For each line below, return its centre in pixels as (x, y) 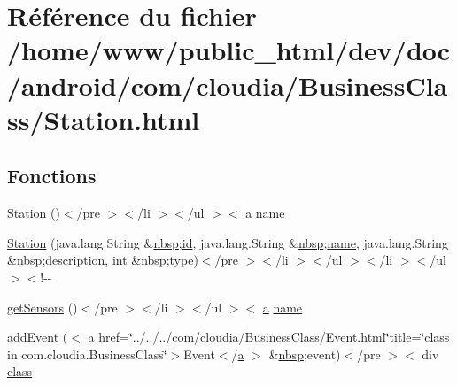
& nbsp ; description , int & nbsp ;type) (103, 260)
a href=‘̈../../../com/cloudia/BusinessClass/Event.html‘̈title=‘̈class (269, 337)
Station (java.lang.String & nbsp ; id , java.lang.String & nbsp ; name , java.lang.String (228, 242)
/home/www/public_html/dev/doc (229, 50)
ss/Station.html (104, 119)
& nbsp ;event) (305, 354)
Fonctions (52, 176)
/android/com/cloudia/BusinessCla (228, 85)
